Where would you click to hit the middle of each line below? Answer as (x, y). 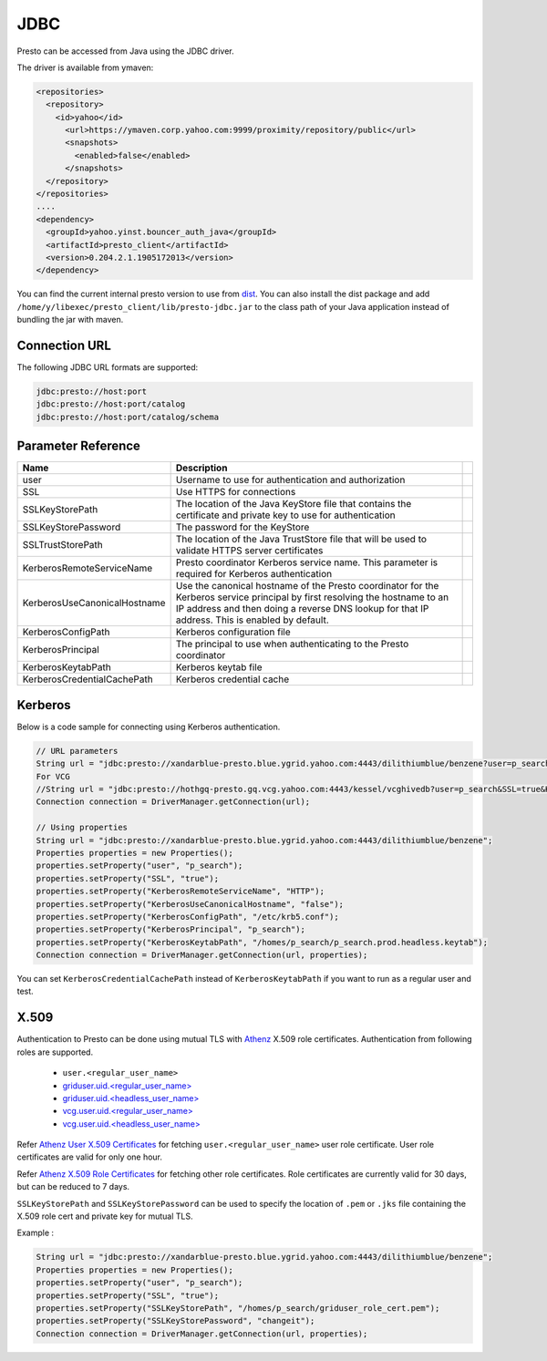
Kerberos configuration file (233, 632)
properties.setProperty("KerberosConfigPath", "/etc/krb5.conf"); (187, 917)
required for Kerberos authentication (254, 574)
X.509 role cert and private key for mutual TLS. (105, 1216)
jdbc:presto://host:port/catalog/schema (127, 417)
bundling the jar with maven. (70, 320)
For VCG (53, 776)
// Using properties (82, 828)
